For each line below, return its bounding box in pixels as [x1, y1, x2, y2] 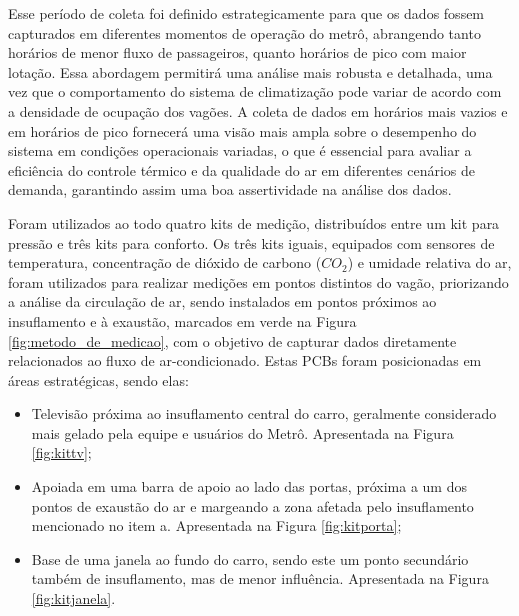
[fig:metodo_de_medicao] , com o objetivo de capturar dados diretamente [8, 330, 457, 351]
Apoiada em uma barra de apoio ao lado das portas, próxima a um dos [31, 476, 467, 497]
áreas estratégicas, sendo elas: [8, 369, 189, 390]
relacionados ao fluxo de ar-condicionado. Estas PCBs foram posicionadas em [8, 350, 482, 371]
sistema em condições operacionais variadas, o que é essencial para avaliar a [8, 140, 472, 161]
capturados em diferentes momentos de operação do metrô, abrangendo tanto [8, 22, 481, 43]
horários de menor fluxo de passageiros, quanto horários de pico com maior [8, 42, 467, 63]
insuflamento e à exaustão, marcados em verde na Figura [8, 310, 357, 331]
